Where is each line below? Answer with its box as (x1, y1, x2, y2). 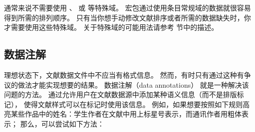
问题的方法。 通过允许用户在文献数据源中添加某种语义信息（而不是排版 (4, 89, 237, 100)
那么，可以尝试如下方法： (20, 118, 104, 129)
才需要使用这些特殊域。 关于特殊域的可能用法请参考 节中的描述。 (4, 22, 219, 32)
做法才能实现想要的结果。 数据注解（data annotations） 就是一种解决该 (17, 79, 249, 90)
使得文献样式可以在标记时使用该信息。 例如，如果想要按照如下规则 (23, 99, 243, 109)
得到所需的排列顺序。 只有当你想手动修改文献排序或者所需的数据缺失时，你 (4, 12, 251, 22)
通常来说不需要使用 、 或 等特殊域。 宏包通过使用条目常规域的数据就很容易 (4, 2, 251, 12)
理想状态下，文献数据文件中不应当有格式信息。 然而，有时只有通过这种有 (4, 69, 244, 80)
